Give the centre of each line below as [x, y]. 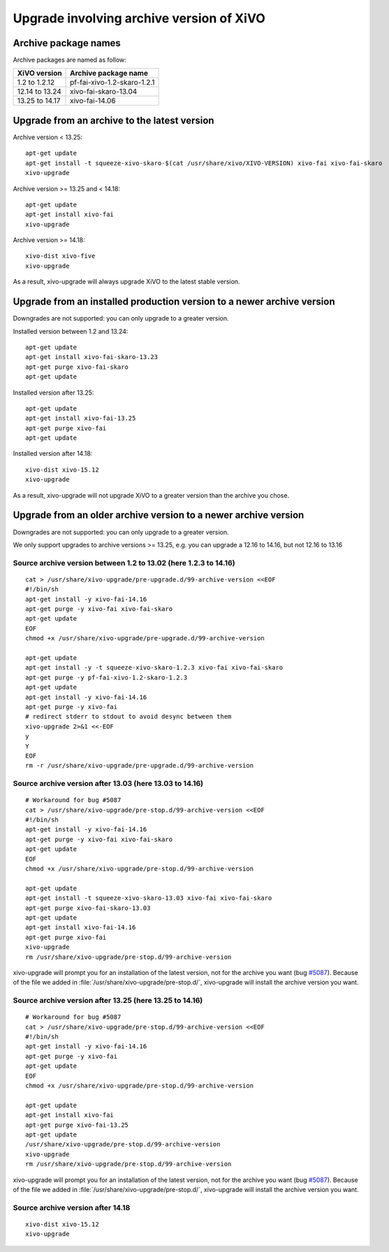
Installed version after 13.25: [53, 393]
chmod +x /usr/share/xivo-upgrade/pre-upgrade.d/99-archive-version [145, 638]
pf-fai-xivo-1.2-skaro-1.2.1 [112, 83]
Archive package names [67, 43]
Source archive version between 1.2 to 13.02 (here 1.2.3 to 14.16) [124, 563]
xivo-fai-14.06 [93, 101]
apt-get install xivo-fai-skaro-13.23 [92, 357]
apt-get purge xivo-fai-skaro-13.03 [88, 908]
